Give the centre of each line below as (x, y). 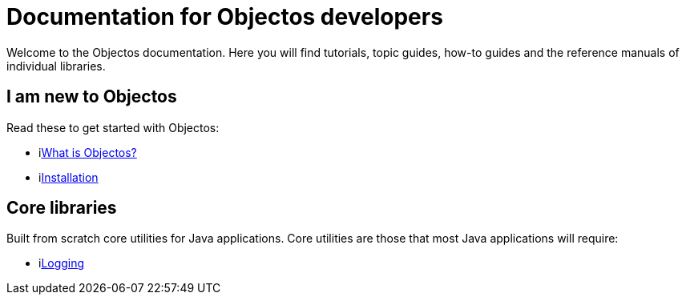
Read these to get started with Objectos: (113, 127)
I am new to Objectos (92, 97)
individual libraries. (56, 66)
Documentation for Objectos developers (225, 17)
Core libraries (62, 208)
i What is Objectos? (88, 152)
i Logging (62, 263)
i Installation (69, 177)
